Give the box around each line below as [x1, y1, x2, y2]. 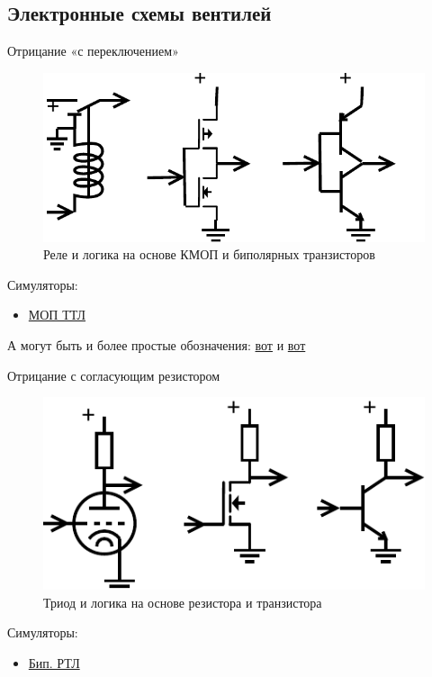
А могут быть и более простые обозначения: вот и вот [7, 336, 306, 355]
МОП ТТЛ [28, 305, 86, 324]
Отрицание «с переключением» [7, 41, 179, 60]
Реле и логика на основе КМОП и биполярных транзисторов [43, 245, 375, 264]
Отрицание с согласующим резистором [7, 366, 220, 384]
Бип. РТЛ [28, 653, 80, 672]
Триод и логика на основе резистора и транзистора [43, 592, 322, 611]
